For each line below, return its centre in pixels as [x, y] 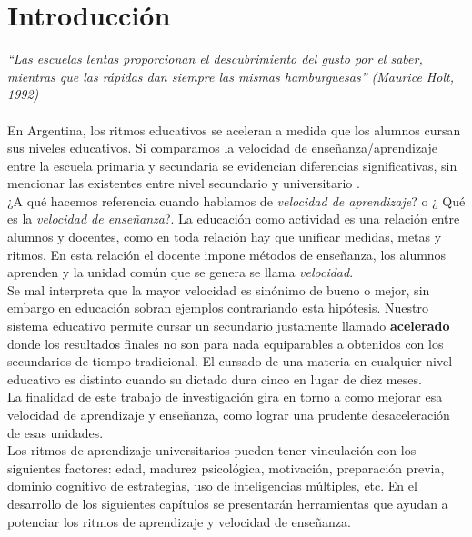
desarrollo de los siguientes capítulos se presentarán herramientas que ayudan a [228, 503]
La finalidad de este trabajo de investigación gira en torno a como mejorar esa [225, 397]
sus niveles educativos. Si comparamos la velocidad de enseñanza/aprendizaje [223, 148]
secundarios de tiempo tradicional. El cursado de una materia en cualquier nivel [230, 361]
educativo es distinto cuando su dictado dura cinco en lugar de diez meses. [215, 378]
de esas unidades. [55, 432]
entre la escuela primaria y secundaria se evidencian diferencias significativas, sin [232, 165]
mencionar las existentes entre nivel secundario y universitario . [184, 183]
